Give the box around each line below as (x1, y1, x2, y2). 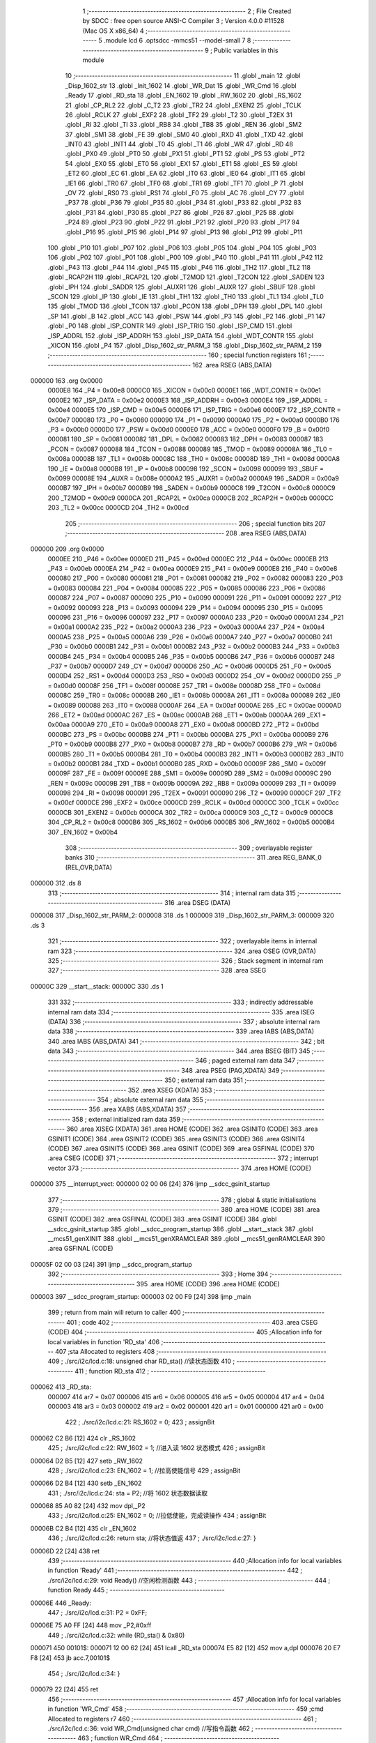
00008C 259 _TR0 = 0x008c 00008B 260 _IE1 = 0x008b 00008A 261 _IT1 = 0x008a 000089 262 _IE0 (47, 691, 340, 700)
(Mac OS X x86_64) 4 (82, 26, 144, 35)
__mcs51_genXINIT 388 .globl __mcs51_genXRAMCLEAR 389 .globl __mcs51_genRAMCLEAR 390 (47, 1235, 325, 1243)
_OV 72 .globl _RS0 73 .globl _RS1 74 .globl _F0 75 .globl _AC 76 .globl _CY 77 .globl (65, 189, 304, 197)
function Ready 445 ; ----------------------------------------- (47, 1586, 226, 1594)
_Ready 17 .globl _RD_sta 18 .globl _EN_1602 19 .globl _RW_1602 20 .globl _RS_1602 (65, 91, 302, 100)
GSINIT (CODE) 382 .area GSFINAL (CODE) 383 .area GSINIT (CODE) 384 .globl (47, 1215, 277, 1224)
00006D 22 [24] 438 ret (30, 1546, 100, 1555)
